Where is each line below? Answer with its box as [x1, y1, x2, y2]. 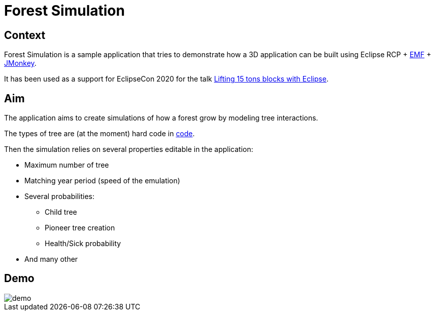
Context [4, 28, 46, 42]
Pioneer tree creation [45, 223, 115, 232]
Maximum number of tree [24, 161, 109, 170]
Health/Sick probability [45, 239, 121, 248]
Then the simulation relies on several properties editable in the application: [4, 145, 253, 154]
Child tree [45, 208, 77, 217]
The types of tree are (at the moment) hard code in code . [4, 129, 195, 138]
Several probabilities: [24, 192, 94, 201]
